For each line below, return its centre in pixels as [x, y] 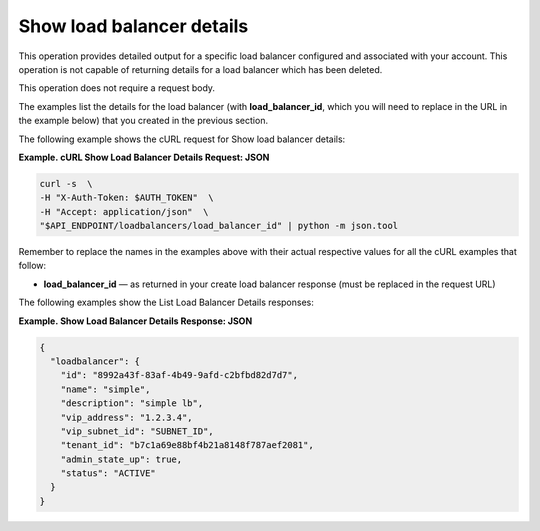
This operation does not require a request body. [116, 88]
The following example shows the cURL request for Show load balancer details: [182, 139]
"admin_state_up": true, [121, 459]
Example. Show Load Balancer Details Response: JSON [135, 321]
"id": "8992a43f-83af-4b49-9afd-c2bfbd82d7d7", [179, 375]
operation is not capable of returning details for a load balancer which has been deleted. [200, 69]
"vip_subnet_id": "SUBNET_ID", [137, 431]
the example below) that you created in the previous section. [143, 121]
